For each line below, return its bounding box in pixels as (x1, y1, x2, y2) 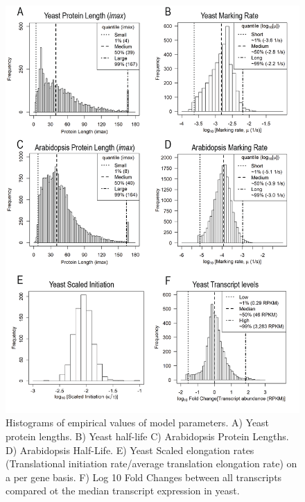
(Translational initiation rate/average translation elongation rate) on (6, 456, 297, 471)
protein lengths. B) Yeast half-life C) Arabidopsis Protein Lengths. (6, 428, 289, 443)
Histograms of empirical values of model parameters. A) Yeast (6, 415, 270, 430)
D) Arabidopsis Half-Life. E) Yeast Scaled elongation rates (6, 442, 254, 457)
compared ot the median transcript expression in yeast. (6, 483, 240, 498)
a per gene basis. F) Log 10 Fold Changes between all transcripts (6, 469, 282, 484)
